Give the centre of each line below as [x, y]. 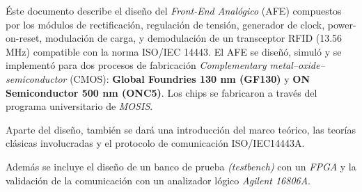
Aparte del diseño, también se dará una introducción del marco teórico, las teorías [181, 129]
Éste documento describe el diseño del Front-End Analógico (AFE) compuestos [174, 10]
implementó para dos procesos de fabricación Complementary [136, 65]
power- [342, 24]
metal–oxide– [297, 65]
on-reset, [24, 38]
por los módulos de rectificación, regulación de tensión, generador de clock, [165, 24]
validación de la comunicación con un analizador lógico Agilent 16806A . [158, 180]
